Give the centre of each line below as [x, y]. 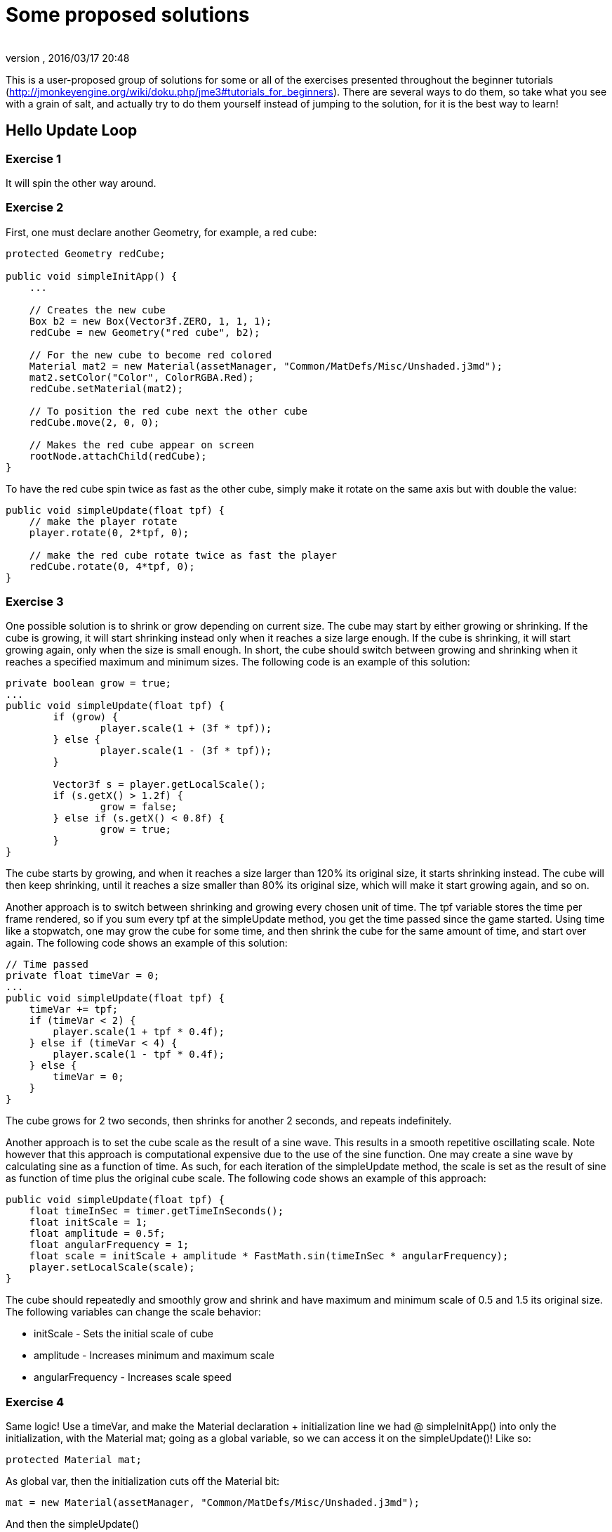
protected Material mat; [74, 1460]
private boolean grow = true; [89, 683]
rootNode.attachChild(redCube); [118, 456]
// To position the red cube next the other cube [168, 411]
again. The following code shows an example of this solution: [147, 943]
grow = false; [139, 807]
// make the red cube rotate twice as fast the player [183, 555]
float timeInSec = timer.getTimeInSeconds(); [157, 1211]
